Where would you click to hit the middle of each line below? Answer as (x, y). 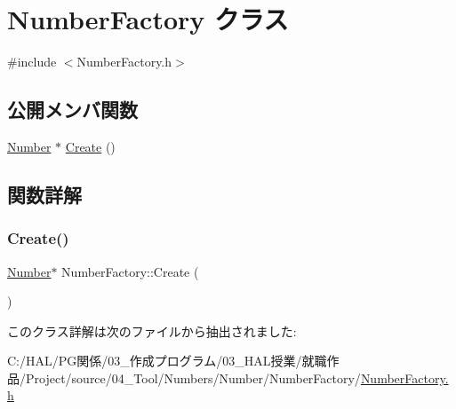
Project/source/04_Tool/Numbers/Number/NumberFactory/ (193, 378)
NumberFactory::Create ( (130, 271)
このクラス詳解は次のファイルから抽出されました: (152, 330)
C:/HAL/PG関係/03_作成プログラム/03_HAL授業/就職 (167, 361)
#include (32, 62)
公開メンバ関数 (72, 110)
